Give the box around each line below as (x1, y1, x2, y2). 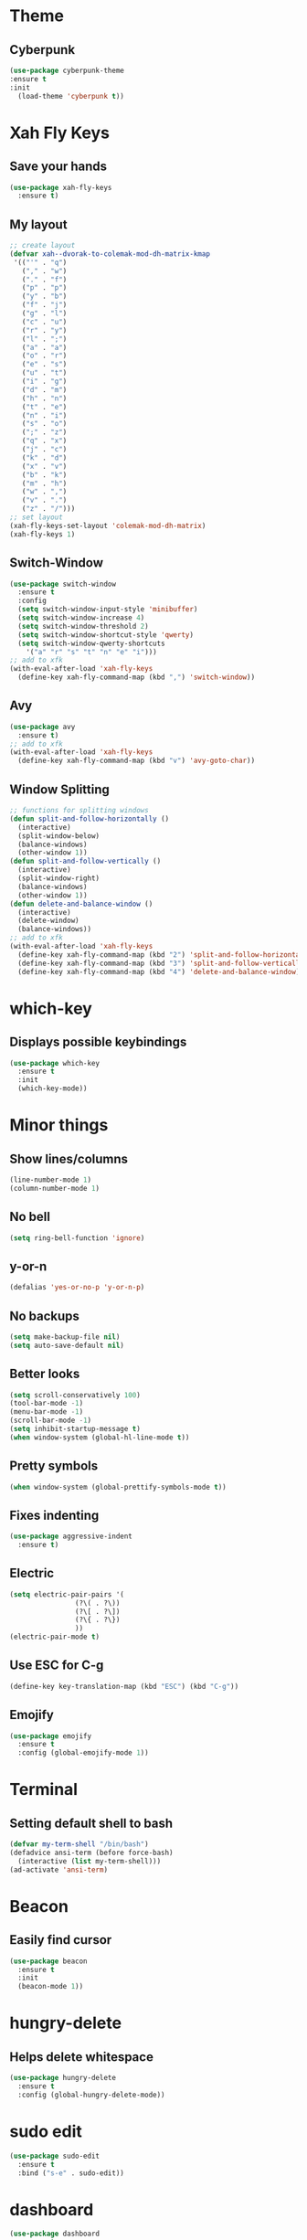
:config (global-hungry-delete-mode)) (17, 2090, 166, 2099)
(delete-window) (17, 916, 79, 926)
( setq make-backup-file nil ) (9, 1332, 121, 1342)
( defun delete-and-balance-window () (9, 899, 153, 908)
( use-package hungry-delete (9, 2074, 117, 2083)
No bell (9, 1209, 50, 1225)
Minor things (9, 1115, 109, 1136)
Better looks (9, 1366, 80, 1382)
